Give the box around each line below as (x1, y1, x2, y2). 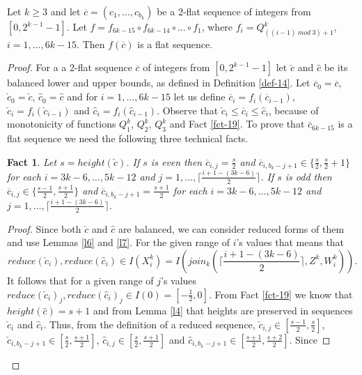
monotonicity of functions (7, 116, 116, 131)
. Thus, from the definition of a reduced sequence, (43, 316, 255, 331)
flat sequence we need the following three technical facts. (7, 131, 249, 146)
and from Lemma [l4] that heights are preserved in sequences (93, 303, 353, 318)
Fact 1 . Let (7, 154, 57, 169)
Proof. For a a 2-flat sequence (7, 60, 132, 75)
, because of (268, 102, 319, 117)
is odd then (285, 169, 332, 183)
